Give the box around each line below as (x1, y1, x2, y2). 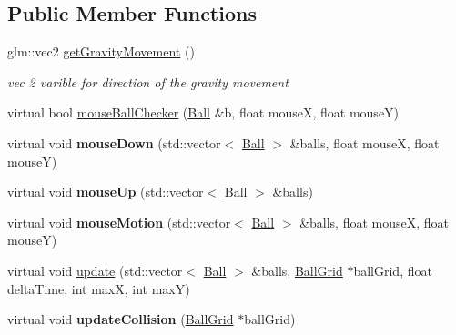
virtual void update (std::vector (7, 260, 183, 279)
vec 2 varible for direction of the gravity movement (7, 72, 289, 91)
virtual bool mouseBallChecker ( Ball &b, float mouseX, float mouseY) (7, 103, 400, 122)
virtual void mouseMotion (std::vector (7, 212, 231, 231)
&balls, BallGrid (251, 260, 343, 279)
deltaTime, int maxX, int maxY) (7, 279, 190, 298)
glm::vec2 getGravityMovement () (7, 42, 195, 61)
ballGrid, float (353, 260, 432, 279)
